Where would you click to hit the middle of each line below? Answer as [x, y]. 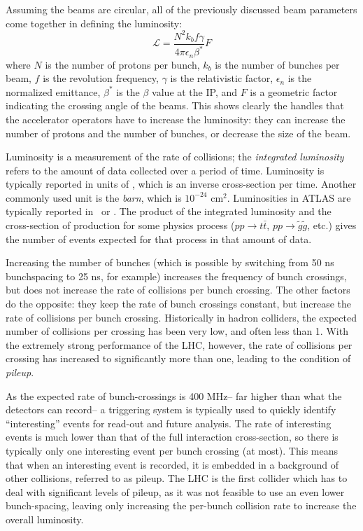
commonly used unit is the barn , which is [94, 197]
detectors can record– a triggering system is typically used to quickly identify [171, 409]
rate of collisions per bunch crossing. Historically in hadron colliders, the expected [181, 317]
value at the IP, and [195, 91]
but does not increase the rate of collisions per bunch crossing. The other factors [178, 290]
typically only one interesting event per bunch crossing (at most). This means [172, 450]
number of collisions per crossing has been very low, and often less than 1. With [177, 331]
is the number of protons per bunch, [122, 64]
